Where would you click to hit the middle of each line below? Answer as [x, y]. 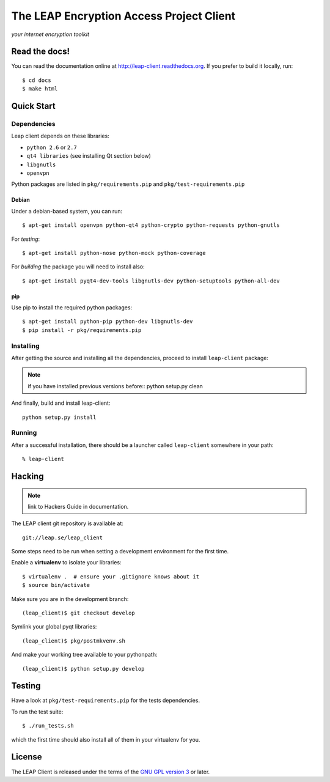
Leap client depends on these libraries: [60, 136]
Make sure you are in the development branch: [70, 599]
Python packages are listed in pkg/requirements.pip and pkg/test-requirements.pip [128, 184]
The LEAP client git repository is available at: [67, 523]
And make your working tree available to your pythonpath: [84, 655]
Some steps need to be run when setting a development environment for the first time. [120, 551]
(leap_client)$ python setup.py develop [83, 669]
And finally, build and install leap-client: [61, 403]
